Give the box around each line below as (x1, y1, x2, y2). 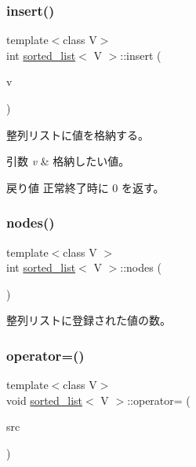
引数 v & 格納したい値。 (6, 153, 130, 169)
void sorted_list (6, 391, 83, 408)
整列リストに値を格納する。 (6, 126, 149, 143)
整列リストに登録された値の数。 (6, 312, 171, 328)
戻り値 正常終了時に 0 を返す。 (6, 179, 165, 195)
